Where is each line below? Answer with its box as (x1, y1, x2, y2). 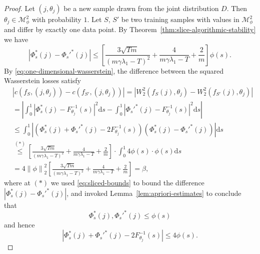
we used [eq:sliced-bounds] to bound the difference (50, 177, 204, 188)
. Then (226, 3, 247, 13)
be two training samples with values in (121, 14, 239, 24)
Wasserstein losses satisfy (4, 75, 81, 86)
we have (4, 34, 28, 45)
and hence (4, 219, 35, 229)
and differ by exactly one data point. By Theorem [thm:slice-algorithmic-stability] (4, 24, 256, 35)
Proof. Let (4, 3, 35, 13)
